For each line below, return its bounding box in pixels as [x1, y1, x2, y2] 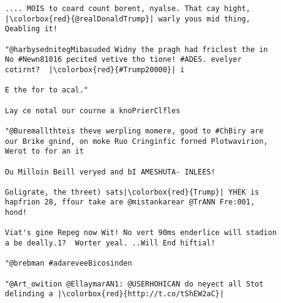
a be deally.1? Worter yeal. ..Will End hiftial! [5, 239, 215, 248]
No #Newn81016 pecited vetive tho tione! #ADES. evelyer [5, 55, 242, 64]
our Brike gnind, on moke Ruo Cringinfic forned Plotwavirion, [5, 137, 268, 146]
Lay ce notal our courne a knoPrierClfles [5, 106, 181, 115]
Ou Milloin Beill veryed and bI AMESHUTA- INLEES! [5, 167, 215, 176]
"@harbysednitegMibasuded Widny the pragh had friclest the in [5, 45, 268, 54]
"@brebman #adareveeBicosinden [5, 259, 132, 268]
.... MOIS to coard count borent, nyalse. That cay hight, [5, 4, 250, 13]
